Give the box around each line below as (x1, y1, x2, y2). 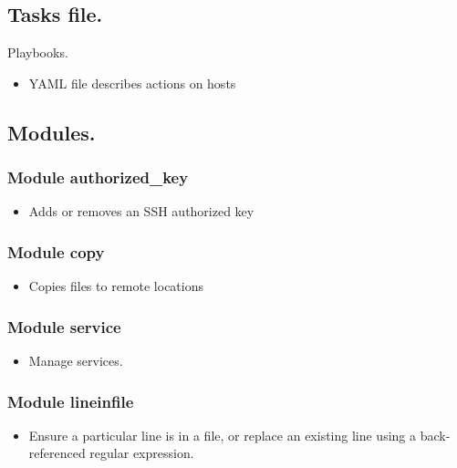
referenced (28, 443, 86, 463)
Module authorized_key (7, 166, 189, 189)
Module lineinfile (7, 390, 134, 412)
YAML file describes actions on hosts (28, 73, 236, 92)
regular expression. (89, 443, 194, 463)
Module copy (7, 240, 105, 263)
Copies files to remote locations (28, 276, 203, 296)
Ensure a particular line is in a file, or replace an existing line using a (28, 425, 417, 444)
